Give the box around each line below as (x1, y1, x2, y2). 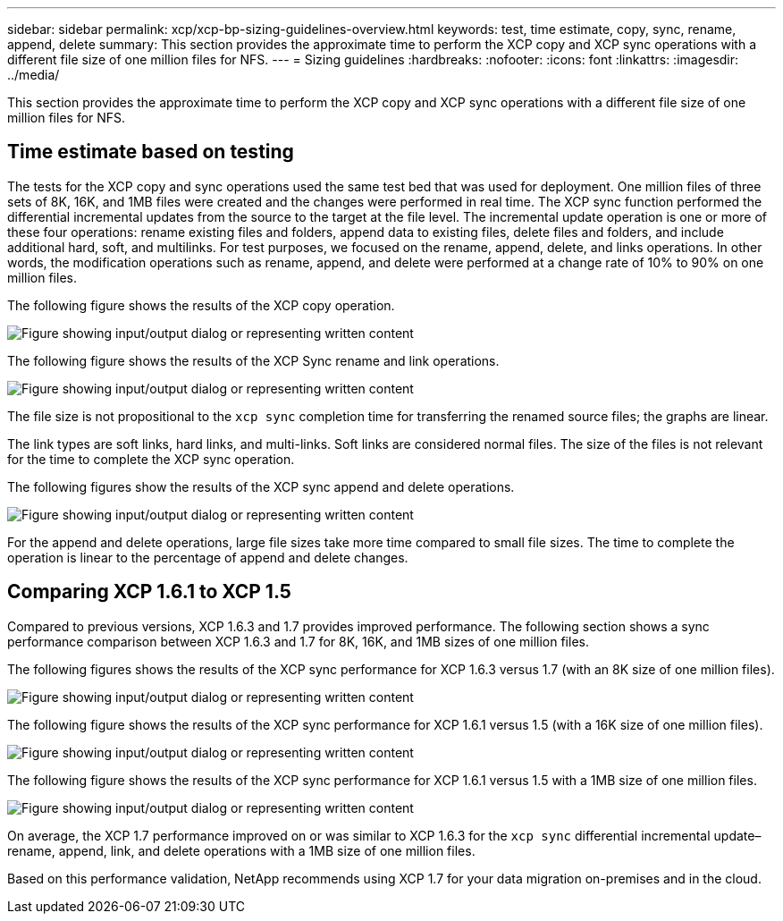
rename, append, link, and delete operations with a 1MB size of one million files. (7, 842, 476, 858)
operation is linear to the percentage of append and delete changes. (7, 549, 408, 565)
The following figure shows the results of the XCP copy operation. (7, 297, 395, 313)
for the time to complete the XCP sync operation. (7, 451, 295, 467)
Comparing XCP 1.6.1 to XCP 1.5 (7, 580, 291, 604)
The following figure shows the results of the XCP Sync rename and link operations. (7, 352, 500, 368)
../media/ (7, 67, 60, 82)
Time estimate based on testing (7, 140, 294, 164)
